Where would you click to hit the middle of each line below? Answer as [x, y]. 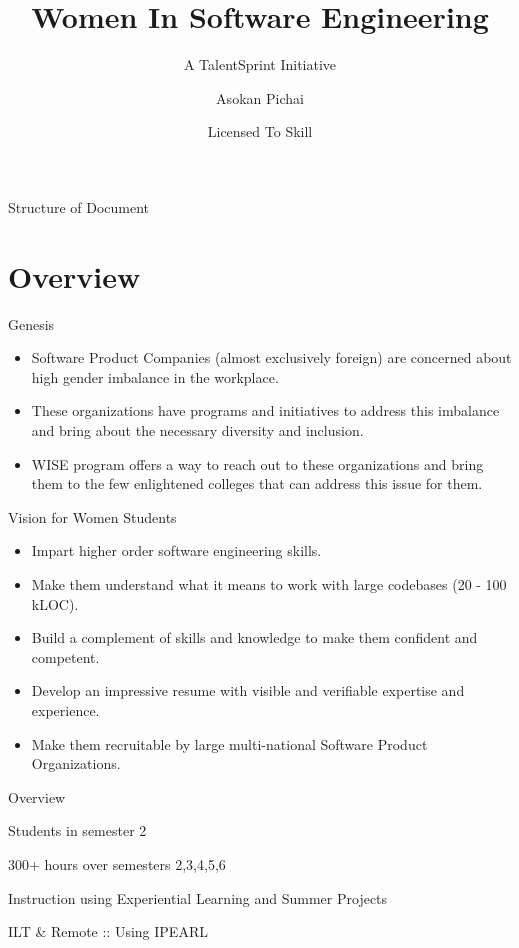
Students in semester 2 [77, 830]
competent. [65, 656]
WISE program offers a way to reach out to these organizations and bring [257, 463]
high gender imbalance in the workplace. [155, 376]
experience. [65, 709]
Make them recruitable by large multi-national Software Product [229, 743]
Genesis [31, 323]
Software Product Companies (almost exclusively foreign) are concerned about [271, 357]
